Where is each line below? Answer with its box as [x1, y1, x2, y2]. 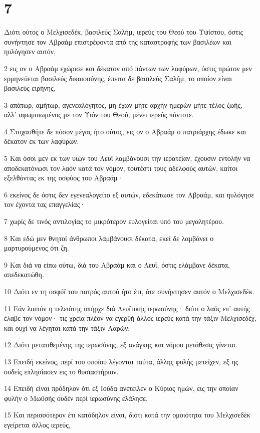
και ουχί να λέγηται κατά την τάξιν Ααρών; [4, 322, 130, 333]
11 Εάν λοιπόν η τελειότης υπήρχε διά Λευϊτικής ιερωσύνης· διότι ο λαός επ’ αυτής [4, 303, 250, 313]
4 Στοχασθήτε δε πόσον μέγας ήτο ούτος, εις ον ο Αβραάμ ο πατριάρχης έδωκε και [4, 126, 246, 136]
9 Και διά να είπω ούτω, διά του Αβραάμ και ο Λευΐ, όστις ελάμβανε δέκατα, [4, 259, 230, 270]
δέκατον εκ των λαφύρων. [4, 136, 79, 146]
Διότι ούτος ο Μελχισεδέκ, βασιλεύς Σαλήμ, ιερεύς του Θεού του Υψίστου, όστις [4, 27, 243, 37]
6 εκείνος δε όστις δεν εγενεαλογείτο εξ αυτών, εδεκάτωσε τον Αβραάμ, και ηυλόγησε [4, 189, 254, 199]
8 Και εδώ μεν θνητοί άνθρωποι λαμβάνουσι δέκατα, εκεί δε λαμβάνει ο [4, 233, 214, 243]
